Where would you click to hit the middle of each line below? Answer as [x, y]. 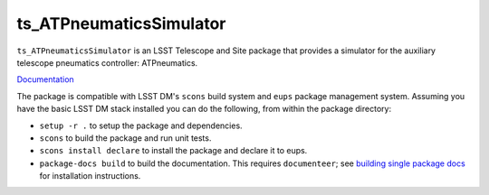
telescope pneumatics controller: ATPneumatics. [107, 62]
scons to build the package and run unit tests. [125, 138]
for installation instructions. [90, 176]
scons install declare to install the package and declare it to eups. [173, 151]
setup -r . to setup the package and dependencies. [141, 125]
